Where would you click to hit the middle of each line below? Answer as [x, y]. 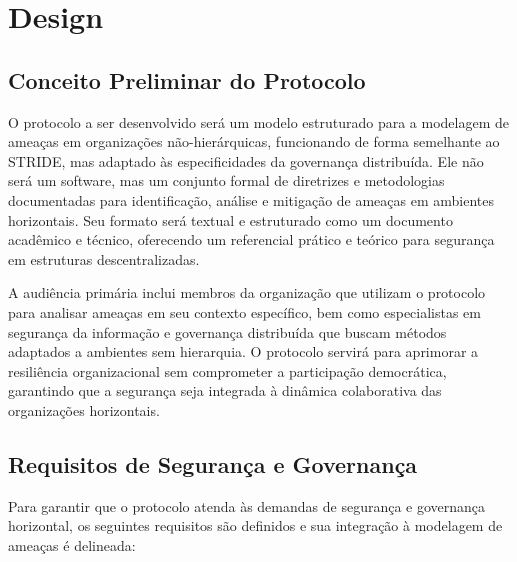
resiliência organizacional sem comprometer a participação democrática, [227, 370]
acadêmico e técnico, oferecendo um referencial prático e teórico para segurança [251, 239]
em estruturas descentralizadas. [104, 258]
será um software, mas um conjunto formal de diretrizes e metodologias [226, 180]
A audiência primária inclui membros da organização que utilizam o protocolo [247, 292]
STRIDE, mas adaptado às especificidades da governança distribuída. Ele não [246, 160]
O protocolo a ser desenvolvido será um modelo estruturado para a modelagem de [259, 121]
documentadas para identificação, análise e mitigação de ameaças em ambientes [251, 199]
